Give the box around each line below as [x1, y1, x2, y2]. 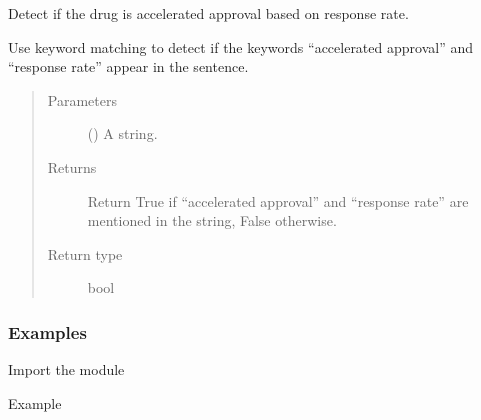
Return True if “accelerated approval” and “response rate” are [87, 190, 469, 211]
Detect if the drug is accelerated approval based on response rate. [8, 3, 409, 23]
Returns [47, 156, 97, 177]
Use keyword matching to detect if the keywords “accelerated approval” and [8, 36, 473, 57]
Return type [47, 243, 123, 264]
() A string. [87, 123, 158, 144]
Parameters [47, 89, 117, 110]
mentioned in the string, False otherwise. [87, 210, 337, 231]
